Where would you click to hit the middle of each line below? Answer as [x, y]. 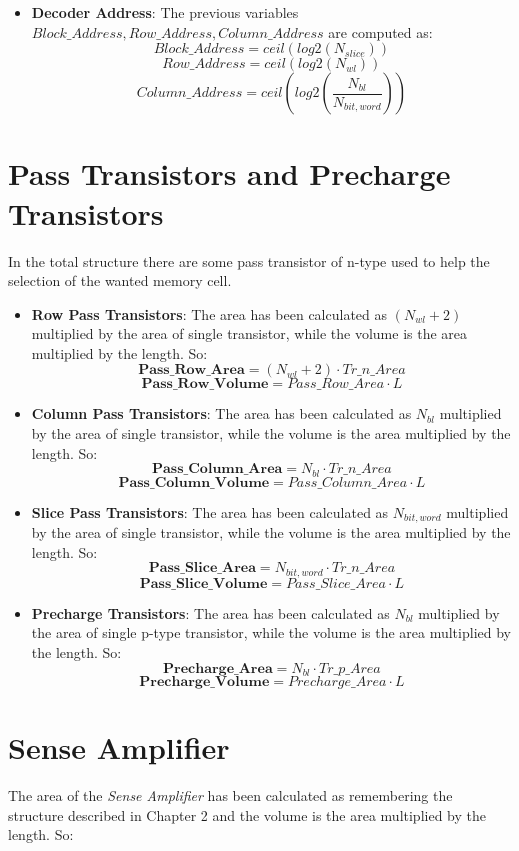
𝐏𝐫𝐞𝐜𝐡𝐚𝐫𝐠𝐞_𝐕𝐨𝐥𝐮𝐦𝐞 [204, 682]
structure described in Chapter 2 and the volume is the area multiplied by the [247, 814]
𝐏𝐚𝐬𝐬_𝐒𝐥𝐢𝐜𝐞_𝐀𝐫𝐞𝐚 [202, 568]
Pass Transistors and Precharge [229, 173]
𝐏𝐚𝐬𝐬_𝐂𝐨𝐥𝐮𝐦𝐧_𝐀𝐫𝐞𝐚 [217, 469]
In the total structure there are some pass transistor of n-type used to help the [249, 260]
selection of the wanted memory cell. [120, 280]
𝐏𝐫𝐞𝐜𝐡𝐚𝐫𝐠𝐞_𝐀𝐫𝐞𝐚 [218, 668]
